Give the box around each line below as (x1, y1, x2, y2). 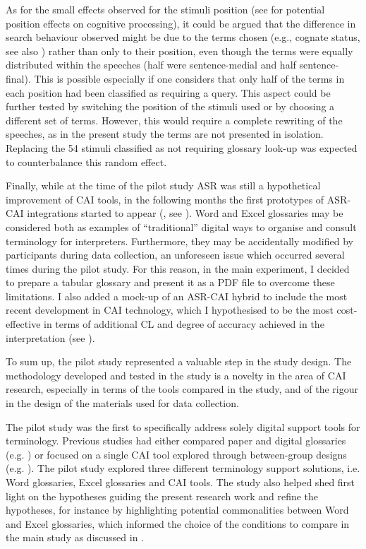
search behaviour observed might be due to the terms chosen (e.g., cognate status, (6, 30, 360, 45)
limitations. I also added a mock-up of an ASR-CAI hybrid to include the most (6, 288, 348, 303)
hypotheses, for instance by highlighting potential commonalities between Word (6, 502, 349, 517)
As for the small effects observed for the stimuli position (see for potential (6, 2, 325, 16)
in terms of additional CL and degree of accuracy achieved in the (44, 317, 324, 331)
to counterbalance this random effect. (6, 154, 167, 169)
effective (6, 317, 41, 331)
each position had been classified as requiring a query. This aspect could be (6, 85, 331, 100)
